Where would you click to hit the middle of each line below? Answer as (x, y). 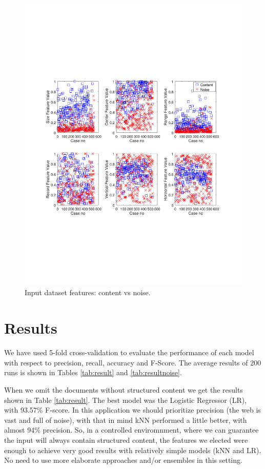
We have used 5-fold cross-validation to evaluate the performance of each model (129, 352)
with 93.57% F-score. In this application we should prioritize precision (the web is (132, 410)
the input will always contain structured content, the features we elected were (126, 440)
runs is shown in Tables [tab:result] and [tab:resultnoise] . (93, 372)
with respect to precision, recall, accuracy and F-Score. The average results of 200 (133, 362)
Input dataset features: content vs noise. (88, 292)
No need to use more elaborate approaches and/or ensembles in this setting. (123, 460)
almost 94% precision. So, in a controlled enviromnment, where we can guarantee (131, 430)
